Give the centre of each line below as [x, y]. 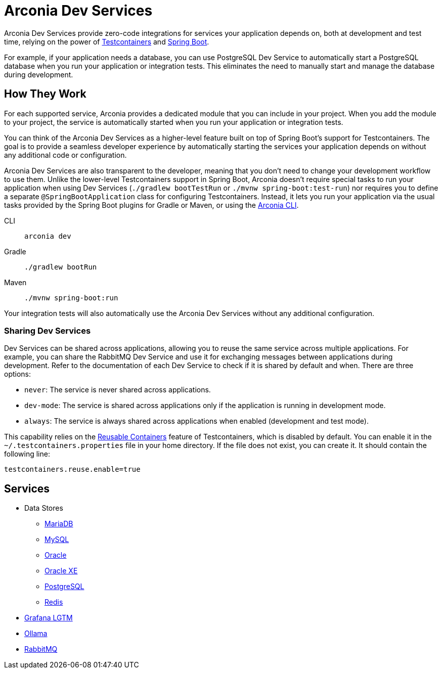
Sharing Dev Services [48, 330]
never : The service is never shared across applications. [118, 390]
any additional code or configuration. [65, 155]
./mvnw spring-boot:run [71, 298]
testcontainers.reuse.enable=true [72, 469]
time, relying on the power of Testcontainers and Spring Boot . [107, 41]
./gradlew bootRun [61, 267]
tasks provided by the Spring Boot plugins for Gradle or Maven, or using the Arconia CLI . [151, 205]
